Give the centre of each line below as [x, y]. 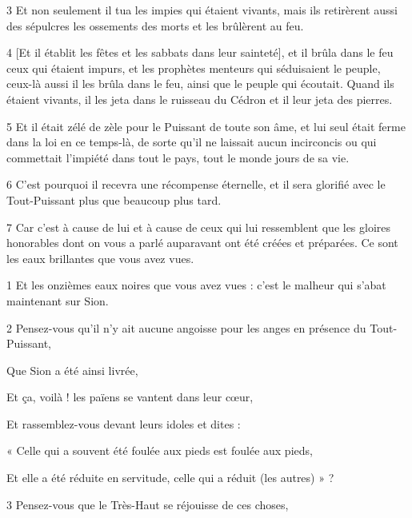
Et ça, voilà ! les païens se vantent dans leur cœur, [130, 397]
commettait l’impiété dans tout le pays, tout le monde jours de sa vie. [178, 157]
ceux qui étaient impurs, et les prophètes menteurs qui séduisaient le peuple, [194, 68]
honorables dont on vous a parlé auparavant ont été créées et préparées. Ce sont [202, 243]
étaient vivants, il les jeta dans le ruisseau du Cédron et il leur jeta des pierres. [200, 99]
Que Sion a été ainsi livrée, [72, 370]
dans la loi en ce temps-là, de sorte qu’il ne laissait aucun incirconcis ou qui [192, 142]
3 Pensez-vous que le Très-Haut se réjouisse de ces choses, [148, 504]
